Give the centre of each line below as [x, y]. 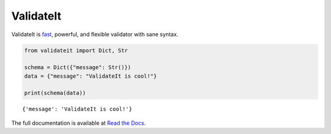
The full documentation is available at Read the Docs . [79, 123]
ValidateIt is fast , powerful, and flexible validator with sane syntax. [95, 34]
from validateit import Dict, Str [76, 50]
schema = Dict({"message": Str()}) [78, 68]
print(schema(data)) [55, 93]
